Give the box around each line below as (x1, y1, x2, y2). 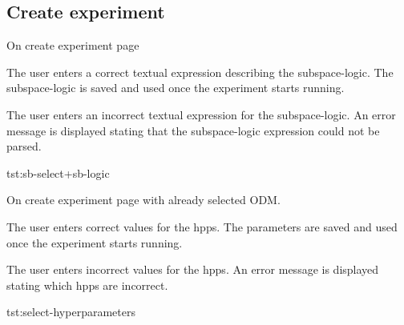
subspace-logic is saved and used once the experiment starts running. (6, 79, 345, 96)
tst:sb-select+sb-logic (6, 164, 110, 181)
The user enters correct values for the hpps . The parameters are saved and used (6, 218, 398, 235)
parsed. (6, 138, 42, 154)
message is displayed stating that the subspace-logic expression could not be (6, 122, 380, 138)
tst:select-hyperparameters (6, 303, 135, 320)
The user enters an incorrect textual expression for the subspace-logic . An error (6, 106, 396, 122)
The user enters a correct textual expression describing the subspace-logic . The (6, 63, 394, 80)
